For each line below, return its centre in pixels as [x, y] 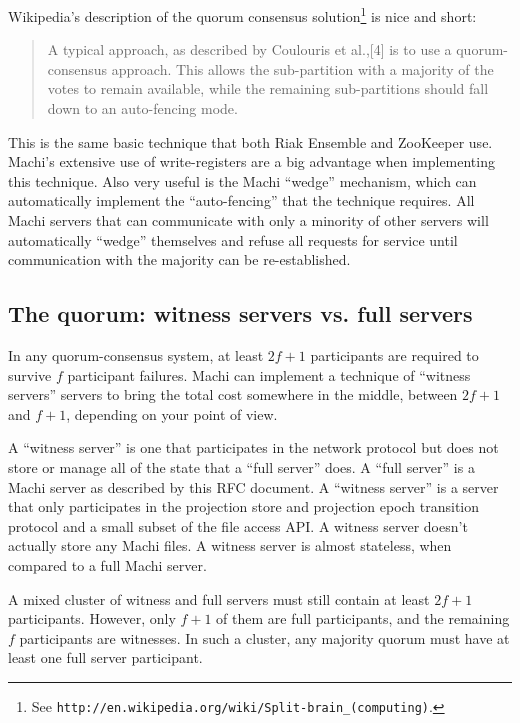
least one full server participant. [105, 657]
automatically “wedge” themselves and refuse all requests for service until [233, 239]
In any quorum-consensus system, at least [136, 354]
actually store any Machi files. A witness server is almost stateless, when [230, 545]
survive [30, 374]
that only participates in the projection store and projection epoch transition [244, 506]
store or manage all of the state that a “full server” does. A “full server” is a [241, 466]
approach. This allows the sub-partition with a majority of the [302, 68]
